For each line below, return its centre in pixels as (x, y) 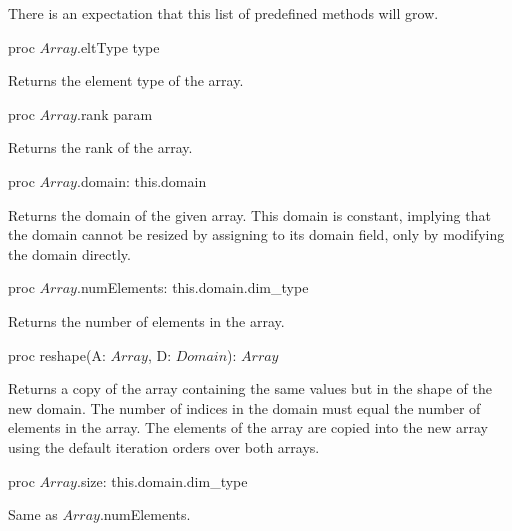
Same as (33, 514)
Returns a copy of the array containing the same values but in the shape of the (250, 388)
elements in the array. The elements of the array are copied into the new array (248, 427)
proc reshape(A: (57, 354)
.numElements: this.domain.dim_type (192, 287)
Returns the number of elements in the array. (146, 320)
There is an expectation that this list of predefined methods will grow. (223, 13)
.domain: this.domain (141, 180)
